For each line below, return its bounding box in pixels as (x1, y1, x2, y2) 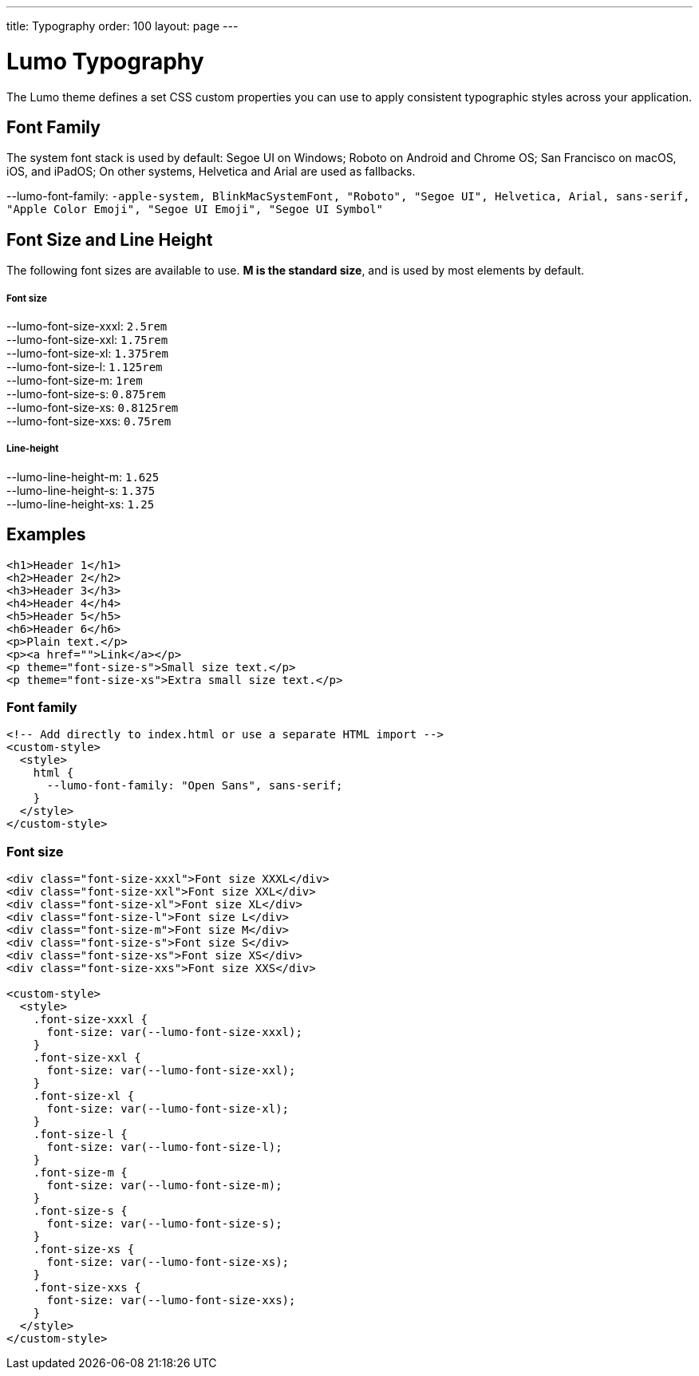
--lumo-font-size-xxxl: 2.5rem (6, 318, 168, 333)
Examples (6, 524, 86, 545)
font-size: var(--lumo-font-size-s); (46, 1217, 282, 1231)
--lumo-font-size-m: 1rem (6, 373, 143, 387)
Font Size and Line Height (6, 229, 213, 250)
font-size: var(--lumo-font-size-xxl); (46, 1064, 296, 1077)
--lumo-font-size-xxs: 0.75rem (6, 413, 172, 428)
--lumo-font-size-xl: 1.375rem (6, 346, 168, 360)
